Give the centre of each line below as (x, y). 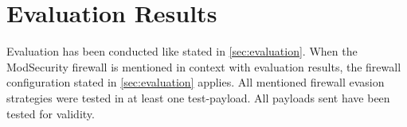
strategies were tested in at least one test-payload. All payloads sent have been (198, 97)
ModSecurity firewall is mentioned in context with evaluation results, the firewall (204, 66)
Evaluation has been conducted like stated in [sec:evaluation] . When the (182, 51)
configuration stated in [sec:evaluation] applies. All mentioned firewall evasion (196, 82)
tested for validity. (51, 113)
